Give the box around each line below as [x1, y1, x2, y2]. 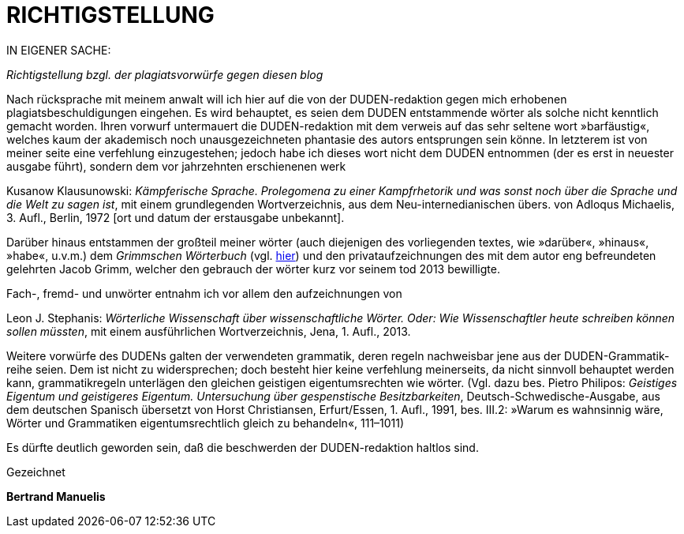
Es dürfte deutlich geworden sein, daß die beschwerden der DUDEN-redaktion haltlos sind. [6, 440, 479, 454]
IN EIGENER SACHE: [6, 43, 111, 57]
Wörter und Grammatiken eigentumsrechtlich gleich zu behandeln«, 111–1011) [6, 416, 405, 430]
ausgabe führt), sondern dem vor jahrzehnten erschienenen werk [6, 159, 346, 173]
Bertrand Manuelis [6, 489, 106, 503]
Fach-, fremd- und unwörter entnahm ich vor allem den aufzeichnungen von [6, 286, 402, 300]
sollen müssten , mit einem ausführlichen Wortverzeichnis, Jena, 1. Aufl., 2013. [6, 324, 411, 338]
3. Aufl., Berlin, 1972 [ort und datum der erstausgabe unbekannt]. [6, 210, 345, 224]
